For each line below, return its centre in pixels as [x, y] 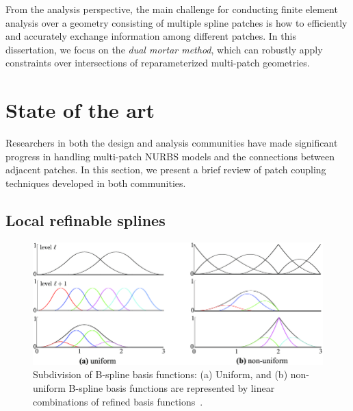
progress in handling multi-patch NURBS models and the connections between [170, 156]
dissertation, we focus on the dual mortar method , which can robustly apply [164, 49]
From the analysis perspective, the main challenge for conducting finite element [172, 9]
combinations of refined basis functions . [118, 401]
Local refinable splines [86, 220]
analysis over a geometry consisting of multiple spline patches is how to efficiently [176, 22]
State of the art [80, 110]
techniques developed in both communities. [96, 183]
